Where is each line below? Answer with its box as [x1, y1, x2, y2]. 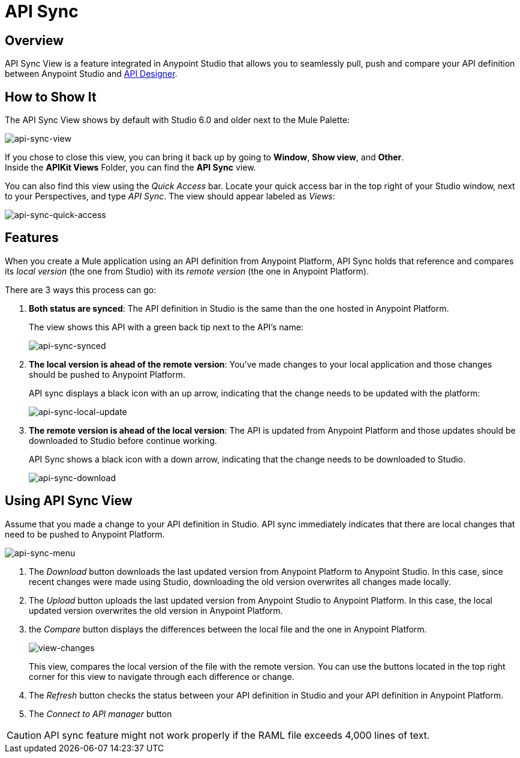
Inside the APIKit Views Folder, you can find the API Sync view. [5, 162, 256, 173]
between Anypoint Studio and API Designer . [5, 68, 178, 79]
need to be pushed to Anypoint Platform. [5, 529, 165, 539]
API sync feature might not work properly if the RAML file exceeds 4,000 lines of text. [44, 729, 430, 741]
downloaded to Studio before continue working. [29, 435, 217, 446]
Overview [5, 32, 64, 48]
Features [5, 230, 59, 246]
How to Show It [5, 89, 97, 105]
